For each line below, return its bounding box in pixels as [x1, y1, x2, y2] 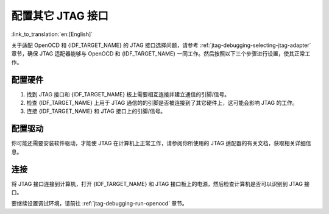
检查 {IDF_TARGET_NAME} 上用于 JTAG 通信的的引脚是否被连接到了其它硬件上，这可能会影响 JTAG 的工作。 [26, 99, 298, 107]
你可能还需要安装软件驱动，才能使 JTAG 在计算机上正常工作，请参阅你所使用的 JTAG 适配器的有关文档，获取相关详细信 [11, 140, 311, 147]
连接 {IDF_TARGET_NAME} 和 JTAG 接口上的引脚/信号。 [26, 107, 166, 115]
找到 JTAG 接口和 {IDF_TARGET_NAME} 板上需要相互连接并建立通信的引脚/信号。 [26, 90, 230, 98]
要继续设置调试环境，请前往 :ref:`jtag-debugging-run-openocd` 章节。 [11, 200, 188, 207]
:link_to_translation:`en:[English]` [11, 30, 93, 38]
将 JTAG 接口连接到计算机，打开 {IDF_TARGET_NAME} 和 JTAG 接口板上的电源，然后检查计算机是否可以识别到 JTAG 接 [11, 180, 310, 187]
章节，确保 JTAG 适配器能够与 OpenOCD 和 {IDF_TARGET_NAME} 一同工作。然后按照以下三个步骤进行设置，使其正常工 [11, 50, 311, 57]
